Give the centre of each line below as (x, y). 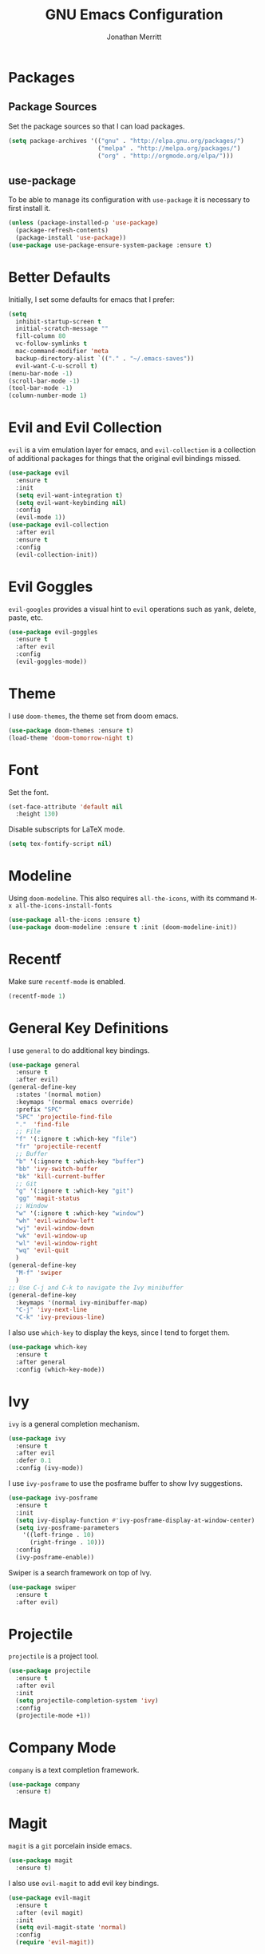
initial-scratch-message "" (62, 329)
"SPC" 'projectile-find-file (64, 1117)
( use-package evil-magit (49, 1898)
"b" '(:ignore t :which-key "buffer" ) (80, 1161)
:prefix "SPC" (39, 1109)
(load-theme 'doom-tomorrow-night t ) (71, 738)
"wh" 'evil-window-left (55, 1221)
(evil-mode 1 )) (41, 518)
